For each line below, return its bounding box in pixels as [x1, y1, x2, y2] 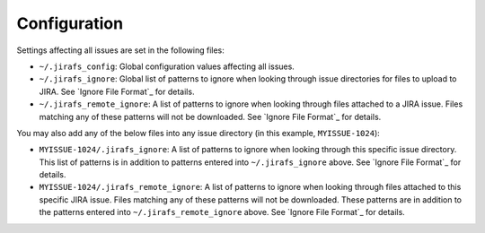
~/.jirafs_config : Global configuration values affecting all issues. [39, 61, 295, 72]
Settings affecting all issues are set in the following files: [16, 45, 225, 56]
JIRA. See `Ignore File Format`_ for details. [39, 86, 195, 97]
